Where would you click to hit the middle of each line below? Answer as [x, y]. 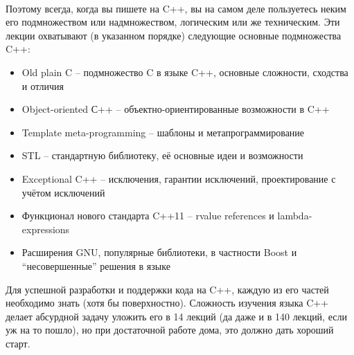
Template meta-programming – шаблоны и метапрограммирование [163, 132]
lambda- [295, 216]
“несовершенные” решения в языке [96, 265]
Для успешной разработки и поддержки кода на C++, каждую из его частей [167, 289]
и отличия [43, 85]
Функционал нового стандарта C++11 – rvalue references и [148, 216]
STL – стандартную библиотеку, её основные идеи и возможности [162, 155]
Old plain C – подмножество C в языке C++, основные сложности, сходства [185, 72]
